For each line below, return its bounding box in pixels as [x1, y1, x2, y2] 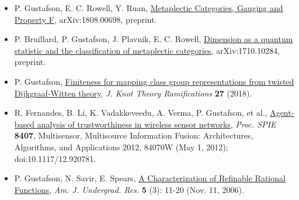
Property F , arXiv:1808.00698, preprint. [14, 13, 157, 25]
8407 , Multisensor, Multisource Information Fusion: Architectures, [14, 129, 253, 142]
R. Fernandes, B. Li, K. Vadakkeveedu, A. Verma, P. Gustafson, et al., [14, 106, 267, 119]
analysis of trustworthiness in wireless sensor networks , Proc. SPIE [37, 118, 276, 130]
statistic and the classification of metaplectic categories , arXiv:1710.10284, [14, 44, 280, 56]
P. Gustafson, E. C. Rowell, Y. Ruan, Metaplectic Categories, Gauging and [14, 2, 283, 13]
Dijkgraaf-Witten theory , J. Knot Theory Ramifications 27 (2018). [14, 87, 252, 99]
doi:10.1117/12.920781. [14, 152, 96, 164]
